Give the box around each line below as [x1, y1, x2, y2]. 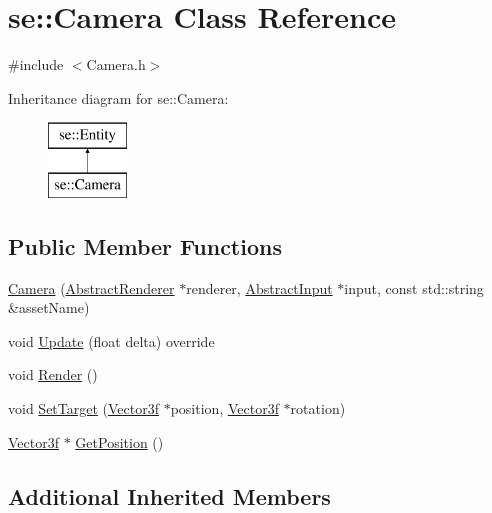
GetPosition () [75, 431, 164, 452]
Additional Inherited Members [8, 480, 331, 511]
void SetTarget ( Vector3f [8, 398, 159, 419]
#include [8, 54, 64, 75]
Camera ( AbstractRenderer [8, 277, 175, 298]
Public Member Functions [8, 230, 282, 261]
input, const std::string [344, 277, 484, 298]
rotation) [290, 398, 346, 419]
